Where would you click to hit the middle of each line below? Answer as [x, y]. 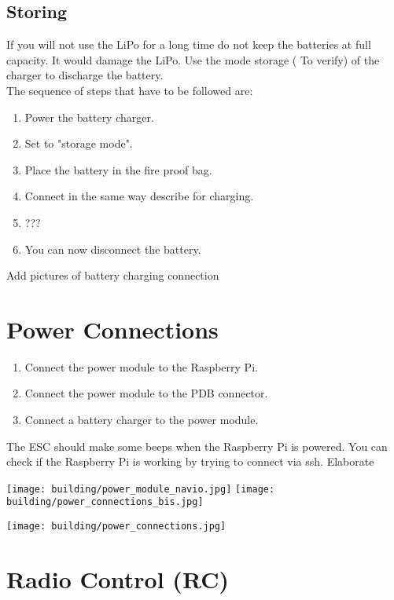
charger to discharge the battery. [85, 75]
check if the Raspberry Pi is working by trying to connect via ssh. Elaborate [190, 461]
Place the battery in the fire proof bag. [118, 169]
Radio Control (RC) [118, 578]
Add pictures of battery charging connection [113, 275]
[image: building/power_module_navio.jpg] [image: [141, 489]
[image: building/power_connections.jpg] [116, 527]
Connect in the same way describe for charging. [139, 196]
